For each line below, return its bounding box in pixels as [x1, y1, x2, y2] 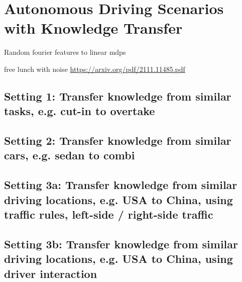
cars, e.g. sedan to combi [4, 147, 135, 163]
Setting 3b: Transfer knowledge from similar [4, 236, 238, 251]
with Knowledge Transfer [4, 18, 183, 38]
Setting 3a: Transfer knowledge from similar [4, 177, 237, 193]
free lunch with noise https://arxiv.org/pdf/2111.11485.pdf [4, 63, 185, 74]
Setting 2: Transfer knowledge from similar [4, 133, 231, 148]
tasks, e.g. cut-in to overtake [4, 103, 155, 119]
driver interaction [4, 265, 97, 281]
